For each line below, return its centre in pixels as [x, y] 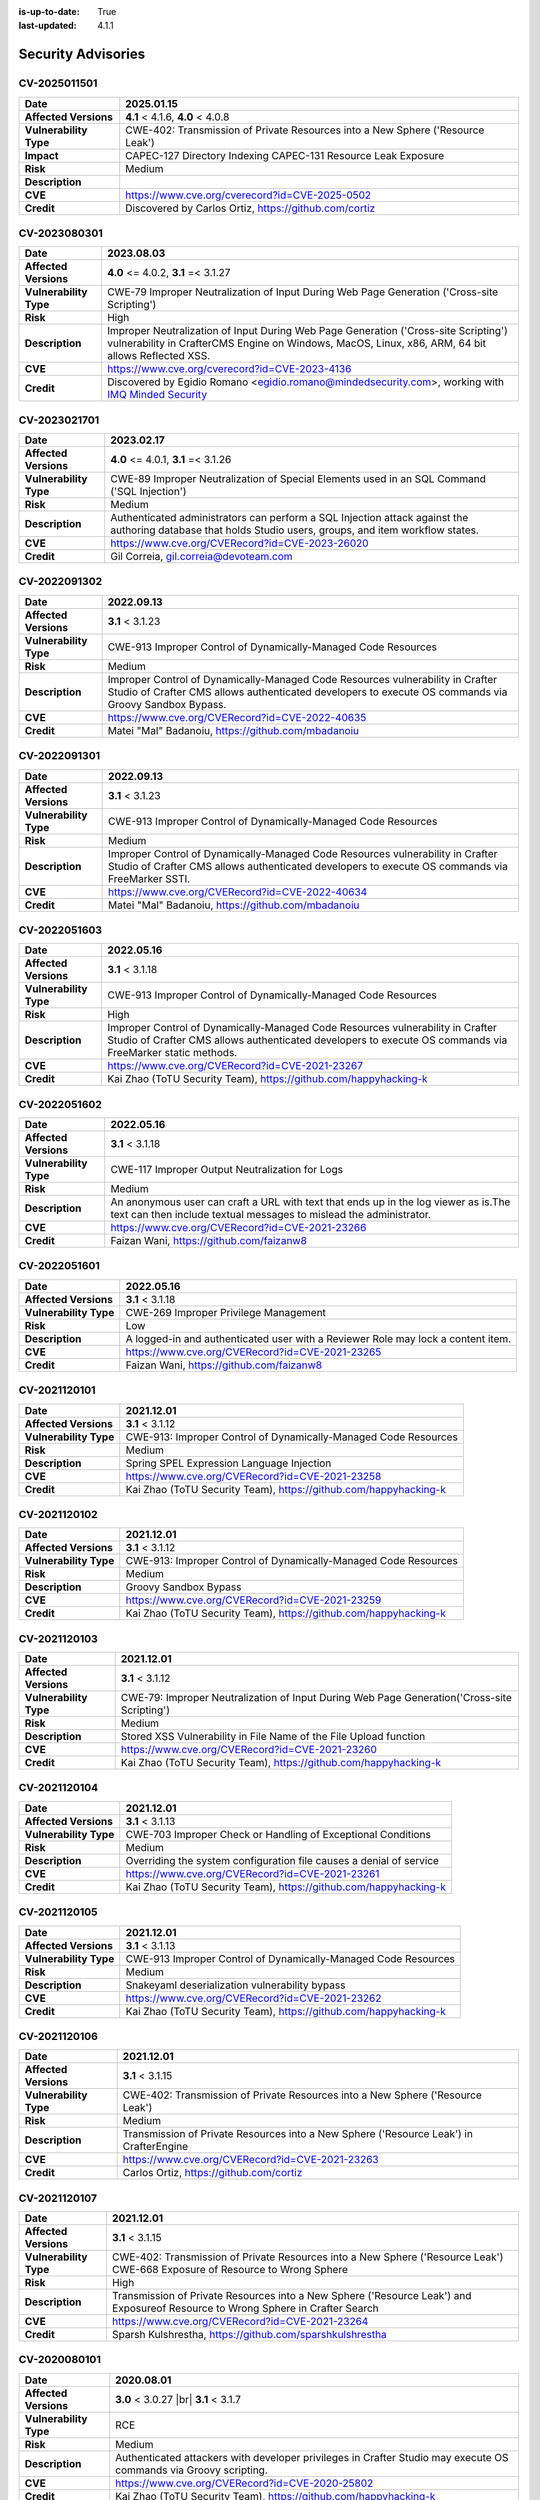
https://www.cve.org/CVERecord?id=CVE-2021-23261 [252, 1873]
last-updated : [47, 26]
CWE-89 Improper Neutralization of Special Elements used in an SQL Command [298, 479]
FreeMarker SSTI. [149, 878]
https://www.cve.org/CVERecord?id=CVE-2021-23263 [250, 2160]
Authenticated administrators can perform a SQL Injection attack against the [289, 518]
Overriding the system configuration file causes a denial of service [282, 1860]
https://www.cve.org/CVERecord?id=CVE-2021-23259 [253, 1600]
